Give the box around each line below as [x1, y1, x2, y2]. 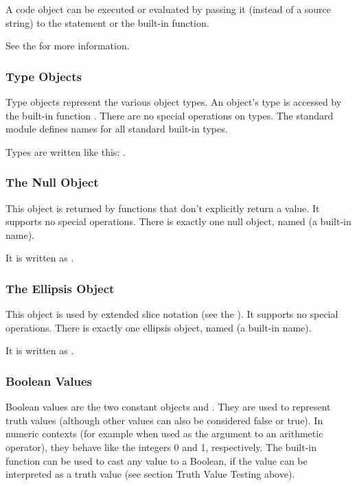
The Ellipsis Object [5, 279, 115, 297]
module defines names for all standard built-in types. [5, 121, 228, 136]
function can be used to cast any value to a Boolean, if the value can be [5, 453, 308, 467]
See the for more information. [5, 38, 130, 53]
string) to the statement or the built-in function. [5, 15, 209, 30]
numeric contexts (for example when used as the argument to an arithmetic [5, 426, 323, 441]
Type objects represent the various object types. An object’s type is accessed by [5, 95, 342, 108]
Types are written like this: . [5, 144, 126, 159]
